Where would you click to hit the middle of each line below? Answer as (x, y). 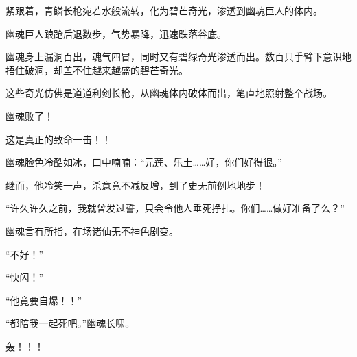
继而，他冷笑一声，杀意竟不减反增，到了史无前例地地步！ (135, 185)
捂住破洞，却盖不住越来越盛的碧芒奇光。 (97, 70)
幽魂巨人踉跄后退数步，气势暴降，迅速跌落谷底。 (116, 33)
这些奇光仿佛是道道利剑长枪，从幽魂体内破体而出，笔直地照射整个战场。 (169, 93)
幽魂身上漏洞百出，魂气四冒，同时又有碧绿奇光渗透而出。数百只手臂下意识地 (178, 57)
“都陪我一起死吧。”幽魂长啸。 (70, 323)
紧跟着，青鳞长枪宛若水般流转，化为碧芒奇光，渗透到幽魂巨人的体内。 (164, 10)
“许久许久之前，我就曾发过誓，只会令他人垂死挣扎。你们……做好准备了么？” (175, 208)
